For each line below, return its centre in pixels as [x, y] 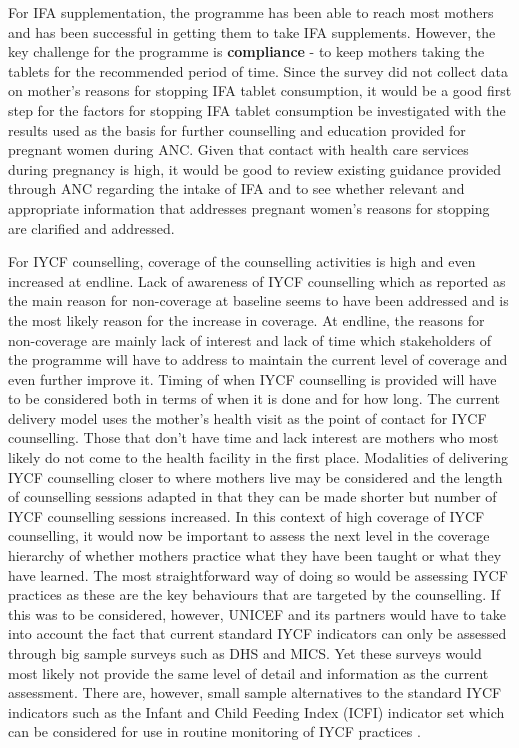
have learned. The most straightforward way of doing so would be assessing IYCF [258, 574]
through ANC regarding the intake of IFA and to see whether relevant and [236, 188]
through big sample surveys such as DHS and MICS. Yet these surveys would [245, 653]
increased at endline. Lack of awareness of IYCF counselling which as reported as [257, 280]
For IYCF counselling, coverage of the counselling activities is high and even [242, 261]
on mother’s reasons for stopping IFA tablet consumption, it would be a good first [260, 90]
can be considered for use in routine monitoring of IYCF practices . [214, 731]
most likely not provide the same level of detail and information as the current [248, 672]
